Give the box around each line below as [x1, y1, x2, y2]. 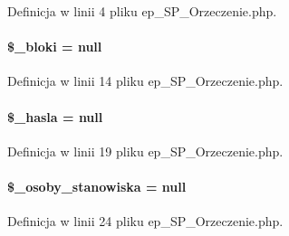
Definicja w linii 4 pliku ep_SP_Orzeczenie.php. [7, 2, 277, 20]
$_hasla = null [7, 107, 103, 126]
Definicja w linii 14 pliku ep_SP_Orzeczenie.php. [7, 71, 284, 90]
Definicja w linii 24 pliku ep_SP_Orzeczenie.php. [7, 212, 284, 231]
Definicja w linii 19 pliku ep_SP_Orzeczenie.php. [7, 141, 284, 160]
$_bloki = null [7, 37, 102, 56]
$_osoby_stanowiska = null [7, 176, 187, 195]
